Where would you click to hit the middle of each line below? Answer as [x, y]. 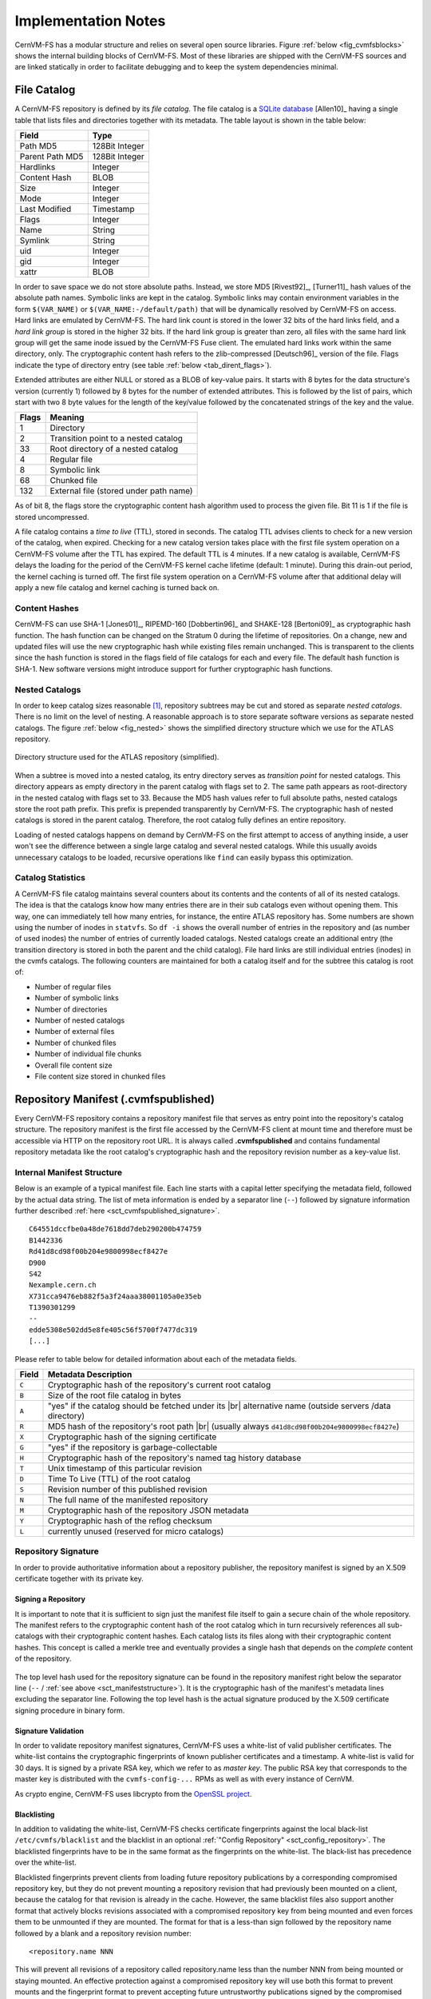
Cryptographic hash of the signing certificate [132, 1437]
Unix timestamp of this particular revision [125, 1469]
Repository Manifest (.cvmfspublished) [115, 1099]
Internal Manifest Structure [69, 1172]
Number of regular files [73, 987]
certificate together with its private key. [79, 1578]
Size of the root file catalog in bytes [114, 1395]
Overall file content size [73, 1065]
